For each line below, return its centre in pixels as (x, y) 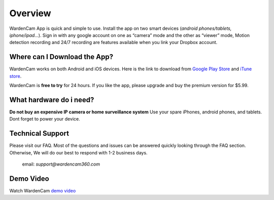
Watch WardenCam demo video (43, 190)
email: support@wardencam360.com (61, 164)
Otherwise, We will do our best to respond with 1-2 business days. (78, 152)
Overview (30, 13)
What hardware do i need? (52, 99)
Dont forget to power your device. (45, 119)
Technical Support (39, 133)
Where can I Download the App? (61, 57)
